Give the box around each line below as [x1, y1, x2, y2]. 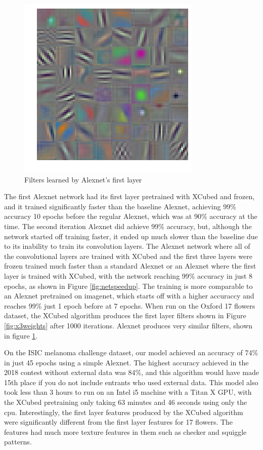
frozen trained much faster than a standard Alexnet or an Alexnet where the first [4, 260, 256, 271]
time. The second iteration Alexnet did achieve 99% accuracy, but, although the [4, 220, 252, 231]
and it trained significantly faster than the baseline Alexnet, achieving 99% [4, 201, 236, 211]
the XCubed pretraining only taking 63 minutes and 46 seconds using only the [4, 397, 247, 407]
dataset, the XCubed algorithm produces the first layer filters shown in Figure [4, 310, 246, 321]
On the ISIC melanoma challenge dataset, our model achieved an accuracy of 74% [4, 347, 258, 358]
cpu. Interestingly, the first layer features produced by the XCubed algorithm [4, 406, 243, 417]
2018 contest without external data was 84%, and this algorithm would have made [4, 367, 259, 378]
